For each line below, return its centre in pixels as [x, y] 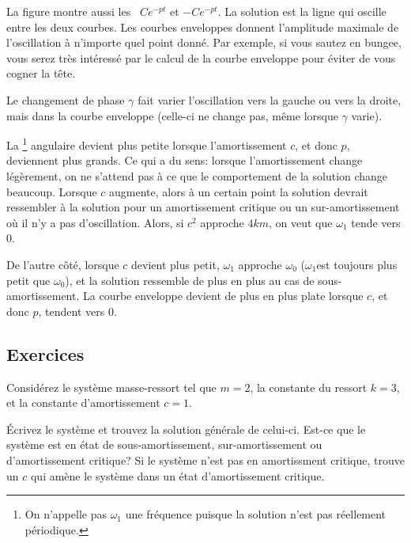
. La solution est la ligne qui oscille [302, 11]
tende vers [376, 222]
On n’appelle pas [66, 514]
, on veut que [300, 222]
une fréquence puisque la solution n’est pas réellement [256, 514]
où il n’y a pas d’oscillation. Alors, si [95, 222]
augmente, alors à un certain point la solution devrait [239, 191]
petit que [28, 280]
